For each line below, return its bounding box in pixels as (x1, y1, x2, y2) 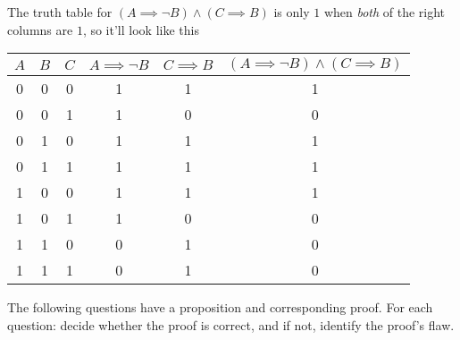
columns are (7, 20, 73, 38)
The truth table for (7, 3, 113, 21)
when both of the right (323, 3, 446, 21)
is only (273, 3, 310, 21)
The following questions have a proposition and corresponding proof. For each (7, 298, 433, 317)
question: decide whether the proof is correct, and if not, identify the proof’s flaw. (7, 315, 455, 334)
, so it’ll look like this (82, 20, 199, 38)
